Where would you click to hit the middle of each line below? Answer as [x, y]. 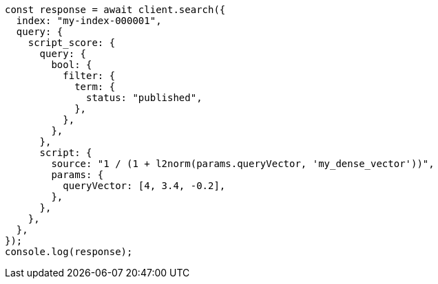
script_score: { [72, 43]
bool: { [72, 65]
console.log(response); [69, 252]
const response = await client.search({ [115, 10]
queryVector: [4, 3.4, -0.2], [144, 186]
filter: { [89, 76]
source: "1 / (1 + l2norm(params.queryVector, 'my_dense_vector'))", [243, 164]
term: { [95, 87]
